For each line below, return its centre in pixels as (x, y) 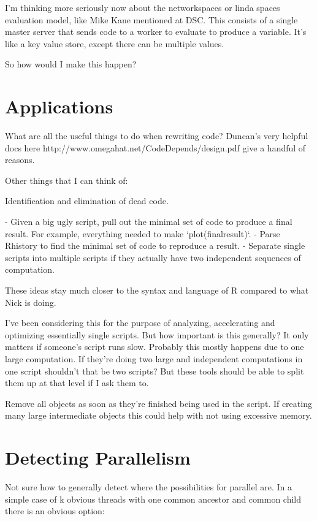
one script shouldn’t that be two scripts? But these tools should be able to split (155, 371)
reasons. (20, 160)
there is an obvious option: (55, 511)
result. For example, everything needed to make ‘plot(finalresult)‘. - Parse (143, 233)
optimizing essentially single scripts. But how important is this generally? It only (157, 334)
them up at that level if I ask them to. (77, 383)
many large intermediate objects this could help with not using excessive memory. (158, 415)
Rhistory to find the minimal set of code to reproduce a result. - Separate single (155, 245)
